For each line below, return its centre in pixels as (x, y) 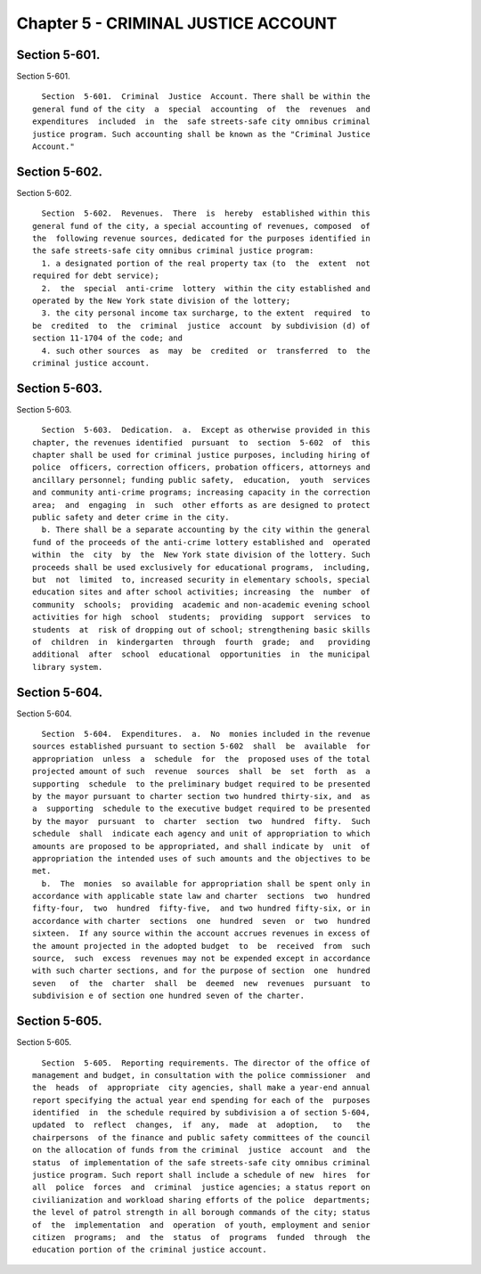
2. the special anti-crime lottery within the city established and (206, 288)
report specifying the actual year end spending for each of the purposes (201, 1100)
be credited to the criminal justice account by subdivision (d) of (201, 326)
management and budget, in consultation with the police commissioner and (201, 1075)
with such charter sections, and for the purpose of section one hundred (201, 971)
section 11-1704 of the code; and (107, 338)
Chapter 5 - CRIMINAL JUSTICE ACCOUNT (177, 23)
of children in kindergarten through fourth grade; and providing (201, 642)
